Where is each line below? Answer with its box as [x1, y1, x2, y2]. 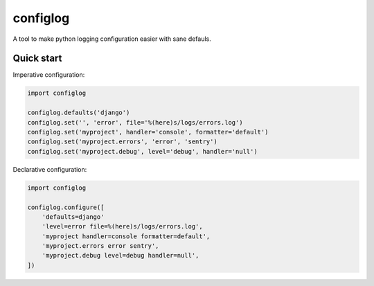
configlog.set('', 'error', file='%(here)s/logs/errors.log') [27, 118, 243, 126]
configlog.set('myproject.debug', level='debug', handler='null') [27, 148, 258, 155]
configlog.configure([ [27, 203, 105, 211]
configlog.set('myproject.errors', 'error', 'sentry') [27, 138, 217, 145]
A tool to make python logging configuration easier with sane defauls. [12, 35, 211, 43]
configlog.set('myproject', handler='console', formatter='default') [27, 128, 269, 136]
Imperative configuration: [12, 71, 85, 79]
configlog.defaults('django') [27, 109, 130, 117]
